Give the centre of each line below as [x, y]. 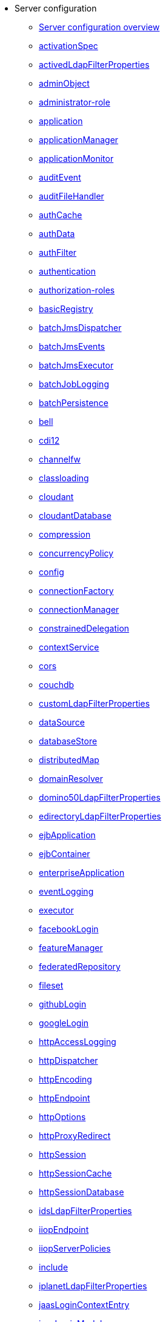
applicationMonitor [76, 159]
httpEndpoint [65, 1098]
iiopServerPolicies [75, 1248]
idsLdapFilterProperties [85, 1211]
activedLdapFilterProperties [94, 65]
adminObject [64, 83]
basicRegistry [66, 309]
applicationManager [79, 140]
